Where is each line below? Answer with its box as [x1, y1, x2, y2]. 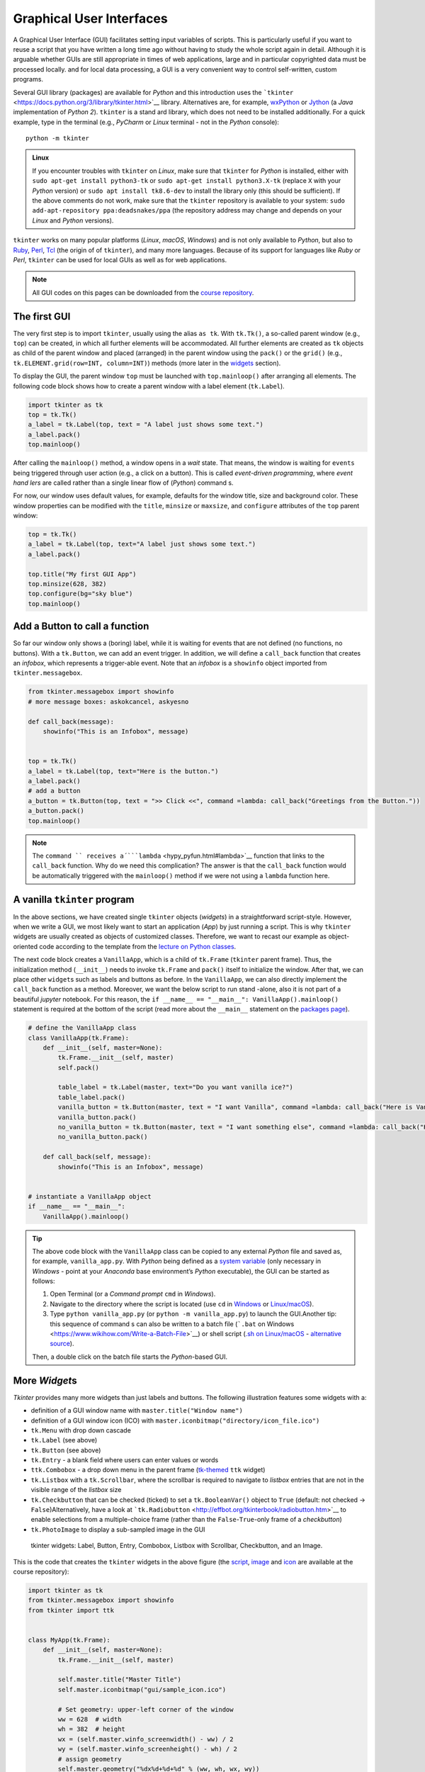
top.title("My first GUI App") [28, 570, 137, 578]
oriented [13, 942, 38, 951]
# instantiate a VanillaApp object [28, 1192, 152, 1201]
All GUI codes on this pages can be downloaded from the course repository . [32, 288, 254, 297]
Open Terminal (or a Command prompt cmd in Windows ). [50, 1290, 216, 1299]
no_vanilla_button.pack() [57, 1133, 148, 1141]
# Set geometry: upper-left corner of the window [57, 1705, 234, 1713]
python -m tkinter [25, 135, 90, 142]
